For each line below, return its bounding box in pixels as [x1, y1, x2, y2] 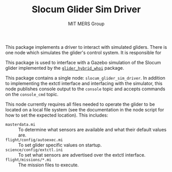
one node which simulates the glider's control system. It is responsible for [5, 49, 162, 55]
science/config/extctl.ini [5, 147, 63, 152]
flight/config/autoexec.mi [5, 137, 63, 142]
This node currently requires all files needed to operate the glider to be [5, 101, 155, 107]
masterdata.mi [5, 122, 36, 127]
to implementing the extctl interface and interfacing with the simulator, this [5, 80, 163, 86]
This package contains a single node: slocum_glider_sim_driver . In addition [5, 74, 166, 81]
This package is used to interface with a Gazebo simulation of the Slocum [5, 59, 161, 65]
